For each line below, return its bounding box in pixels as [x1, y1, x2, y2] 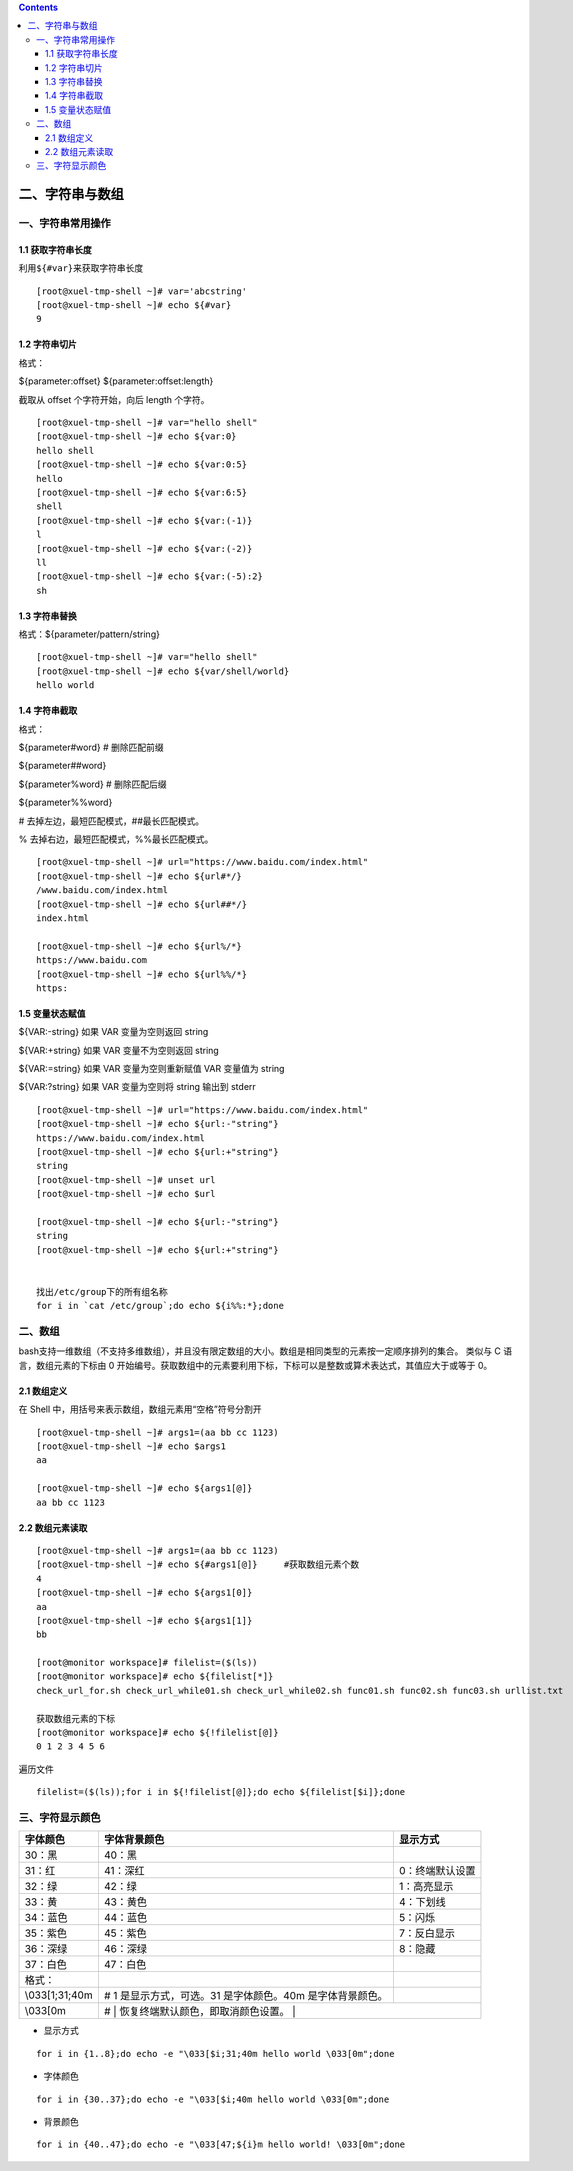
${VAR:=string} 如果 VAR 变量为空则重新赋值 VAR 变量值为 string [18, 1063, 285, 1075]
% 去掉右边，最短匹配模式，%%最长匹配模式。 [18, 833, 214, 845]
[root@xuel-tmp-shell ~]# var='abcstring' [36, 285, 248, 297]
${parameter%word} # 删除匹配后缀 [18, 778, 167, 790]
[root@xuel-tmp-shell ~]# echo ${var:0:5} [36, 459, 248, 470]
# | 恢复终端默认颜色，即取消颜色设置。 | [103, 2005, 296, 2019]
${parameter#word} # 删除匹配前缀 [18, 741, 164, 754]
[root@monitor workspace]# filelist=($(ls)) [36, 1657, 259, 1669]
